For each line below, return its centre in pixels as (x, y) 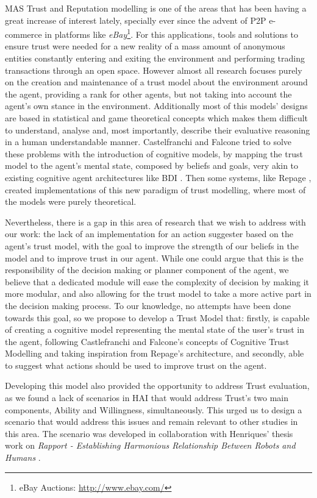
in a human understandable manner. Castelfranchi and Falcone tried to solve (148, 142)
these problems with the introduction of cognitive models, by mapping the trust (154, 153)
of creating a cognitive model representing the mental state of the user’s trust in (155, 329)
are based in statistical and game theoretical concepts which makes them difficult (157, 118)
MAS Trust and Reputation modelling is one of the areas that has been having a (156, 8)
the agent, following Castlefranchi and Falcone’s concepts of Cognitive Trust (147, 341)
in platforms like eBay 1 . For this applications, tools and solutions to (172, 33)
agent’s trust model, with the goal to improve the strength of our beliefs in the (152, 245)
